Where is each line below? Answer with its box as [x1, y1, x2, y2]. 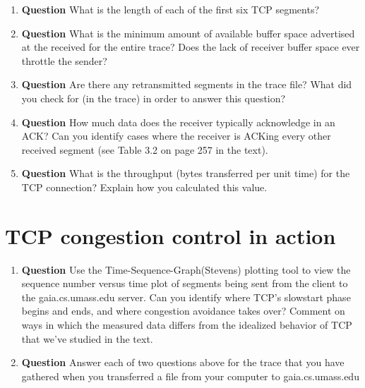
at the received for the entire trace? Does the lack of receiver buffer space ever [21, 40, 360, 54]
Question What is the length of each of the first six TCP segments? [21, 2, 320, 16]
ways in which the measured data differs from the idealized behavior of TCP [21, 317, 352, 332]
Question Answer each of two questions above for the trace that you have [21, 355, 345, 370]
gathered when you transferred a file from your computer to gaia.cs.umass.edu [21, 368, 359, 383]
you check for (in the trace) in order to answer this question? [21, 90, 286, 105]
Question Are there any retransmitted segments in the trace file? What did [21, 77, 352, 92]
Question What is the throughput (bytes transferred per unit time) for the [21, 166, 350, 181]
